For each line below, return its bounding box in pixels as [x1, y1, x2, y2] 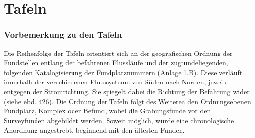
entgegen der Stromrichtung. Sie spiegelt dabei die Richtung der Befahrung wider [4, 86, 250, 96]
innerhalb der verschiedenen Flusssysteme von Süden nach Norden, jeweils [4, 77, 228, 87]
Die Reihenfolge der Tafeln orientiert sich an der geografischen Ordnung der [4, 48, 233, 58]
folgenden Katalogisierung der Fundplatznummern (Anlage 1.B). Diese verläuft [4, 67, 243, 77]
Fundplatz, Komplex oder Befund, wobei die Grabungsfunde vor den [4, 106, 211, 116]
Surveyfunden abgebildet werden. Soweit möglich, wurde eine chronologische [4, 115, 234, 125]
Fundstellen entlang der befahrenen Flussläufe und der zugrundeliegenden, [4, 57, 228, 68]
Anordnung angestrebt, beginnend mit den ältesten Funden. [4, 125, 185, 135]
